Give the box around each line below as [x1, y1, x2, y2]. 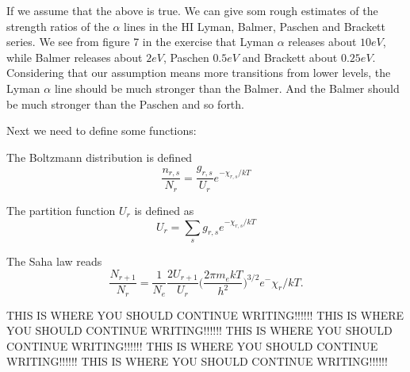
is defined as [134, 201, 194, 218]
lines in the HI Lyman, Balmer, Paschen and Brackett [124, 17, 386, 34]
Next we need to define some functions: [6, 122, 197, 139]
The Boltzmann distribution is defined [6, 148, 193, 165]
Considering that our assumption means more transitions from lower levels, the [6, 64, 391, 81]
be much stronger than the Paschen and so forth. [6, 95, 244, 112]
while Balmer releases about [6, 48, 143, 65]
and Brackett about [242, 48, 338, 65]
